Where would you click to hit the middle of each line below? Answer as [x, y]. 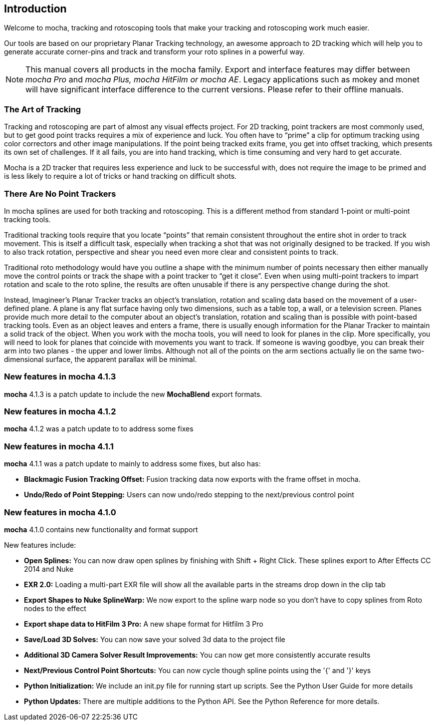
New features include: [40, 545]
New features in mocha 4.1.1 [59, 446]
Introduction [35, 9]
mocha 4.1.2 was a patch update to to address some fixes [99, 429]
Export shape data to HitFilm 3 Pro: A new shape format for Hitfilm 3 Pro [144, 624]
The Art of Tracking [43, 109]
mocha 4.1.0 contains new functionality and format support [101, 529]
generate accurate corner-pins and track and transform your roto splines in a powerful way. [154, 52]
